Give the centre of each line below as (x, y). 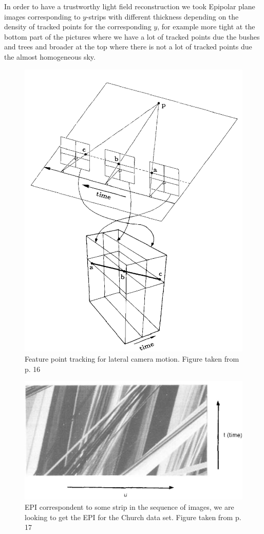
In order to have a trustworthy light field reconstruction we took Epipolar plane (130, 6)
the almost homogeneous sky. (50, 56)
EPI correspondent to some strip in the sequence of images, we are (129, 507)
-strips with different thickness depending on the (162, 16)
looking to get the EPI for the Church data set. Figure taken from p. (133, 517)
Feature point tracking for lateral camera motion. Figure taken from (132, 359)
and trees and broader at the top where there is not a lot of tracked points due (128, 47)
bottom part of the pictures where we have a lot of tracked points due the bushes (132, 36)
